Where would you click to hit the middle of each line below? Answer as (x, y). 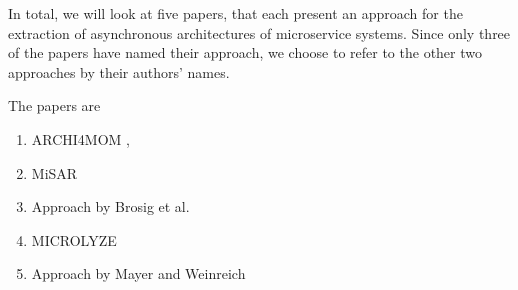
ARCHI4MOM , (81, 138)
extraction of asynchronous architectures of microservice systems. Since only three (259, 32)
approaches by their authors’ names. (119, 71)
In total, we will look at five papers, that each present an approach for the (235, 13)
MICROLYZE (74, 239)
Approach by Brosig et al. (110, 206)
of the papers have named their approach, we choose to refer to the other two (245, 52)
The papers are (54, 105)
